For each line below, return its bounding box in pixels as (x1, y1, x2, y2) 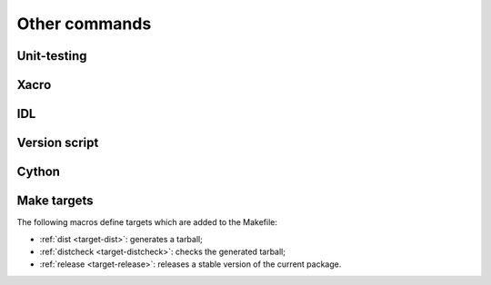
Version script (16, 135, 99, 151)
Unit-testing (16, 48, 87, 64)
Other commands (16, 14, 152, 34)
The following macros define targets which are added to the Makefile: (16, 217, 277, 228)
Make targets (16, 193, 95, 209)
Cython (16, 164, 61, 180)
